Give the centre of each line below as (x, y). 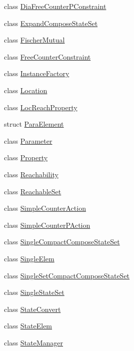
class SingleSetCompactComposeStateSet (67, 275)
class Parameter (28, 140)
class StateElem (28, 326)
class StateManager (34, 342)
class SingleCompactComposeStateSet (62, 242)
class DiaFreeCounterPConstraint (55, 6)
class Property (26, 157)
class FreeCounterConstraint (47, 56)
